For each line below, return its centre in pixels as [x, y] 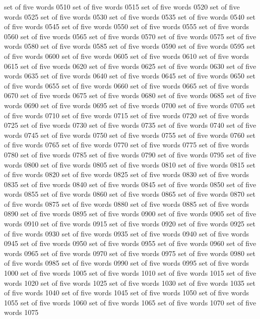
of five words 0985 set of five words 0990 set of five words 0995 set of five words [126, 263]
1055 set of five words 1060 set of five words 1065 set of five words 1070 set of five [130, 302]
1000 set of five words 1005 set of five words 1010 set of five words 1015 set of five [130, 273]
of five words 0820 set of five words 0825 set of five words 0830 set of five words [126, 174]
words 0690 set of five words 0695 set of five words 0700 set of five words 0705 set [130, 105]
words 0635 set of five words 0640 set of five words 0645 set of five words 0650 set [130, 76]
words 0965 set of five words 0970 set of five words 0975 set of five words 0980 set [130, 253]
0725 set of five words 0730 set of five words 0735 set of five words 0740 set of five [130, 125]
